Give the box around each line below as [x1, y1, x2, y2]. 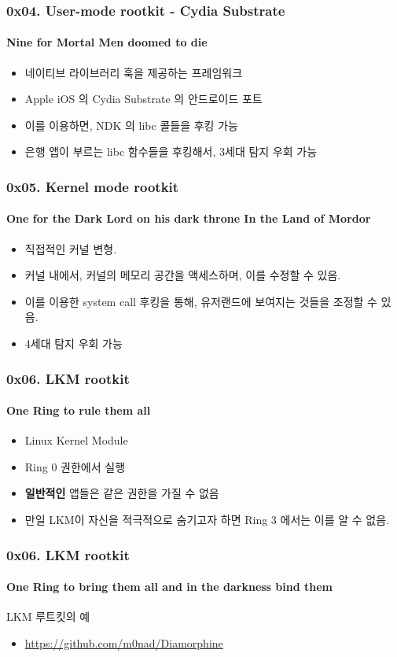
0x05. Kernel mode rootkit [6, 176, 179, 196]
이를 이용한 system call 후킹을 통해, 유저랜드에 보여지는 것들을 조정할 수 [24, 293, 377, 309]
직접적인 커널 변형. [24, 240, 117, 257]
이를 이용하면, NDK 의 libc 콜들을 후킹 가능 [24, 116, 238, 133]
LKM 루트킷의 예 [6, 608, 90, 625]
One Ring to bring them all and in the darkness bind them [6, 578, 333, 595]
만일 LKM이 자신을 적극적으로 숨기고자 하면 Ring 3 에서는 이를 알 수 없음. [24, 511, 389, 528]
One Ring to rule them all [6, 402, 151, 419]
